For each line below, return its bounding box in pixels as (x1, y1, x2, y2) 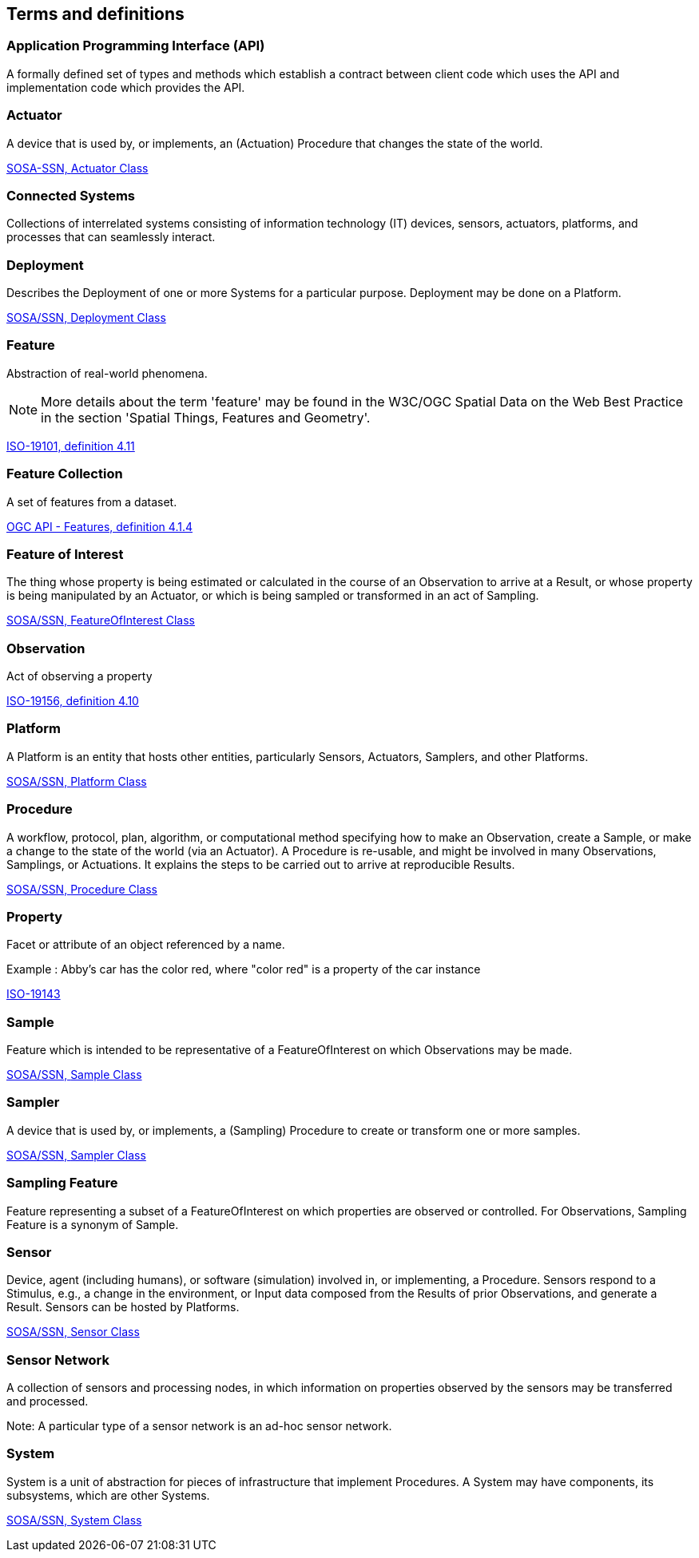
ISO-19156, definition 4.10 (6, 694, 139, 708)
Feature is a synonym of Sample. (6, 1217, 179, 1231)
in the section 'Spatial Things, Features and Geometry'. (41, 409, 371, 426)
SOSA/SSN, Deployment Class (6, 311, 166, 325)
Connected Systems (6, 187, 136, 204)
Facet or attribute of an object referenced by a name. (6, 938, 285, 952)
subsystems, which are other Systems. (6, 1488, 210, 1502)
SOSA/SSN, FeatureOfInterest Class (6, 613, 195, 628)
